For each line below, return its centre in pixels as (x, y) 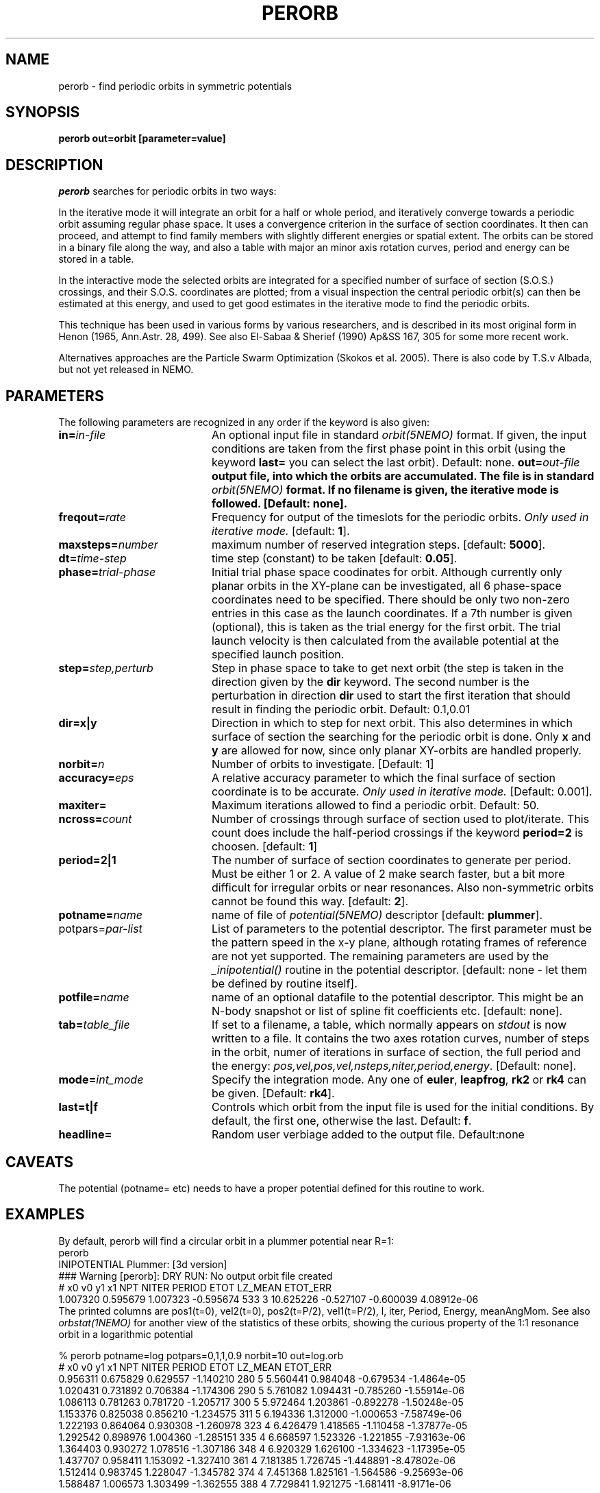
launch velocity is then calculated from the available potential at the (385, 641)
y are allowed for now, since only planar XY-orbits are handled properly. (396, 751)
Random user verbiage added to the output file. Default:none (368, 1135)
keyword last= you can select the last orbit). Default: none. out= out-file (396, 463)
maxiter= (83, 805)
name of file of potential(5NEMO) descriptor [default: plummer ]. (377, 915)
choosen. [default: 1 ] (264, 847)
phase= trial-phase (107, 572)
